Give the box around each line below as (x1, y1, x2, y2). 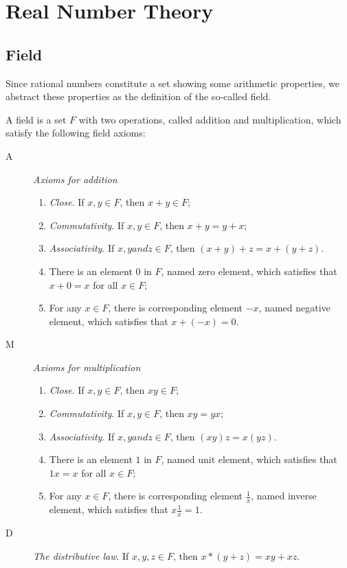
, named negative (258, 300, 331, 315)
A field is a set (5, 112, 67, 126)
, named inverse (251, 488, 317, 503)
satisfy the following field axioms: (5, 126, 146, 140)
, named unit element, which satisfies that (161, 452, 337, 466)
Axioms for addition (33, 171, 117, 186)
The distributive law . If (33, 548, 129, 563)
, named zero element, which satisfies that (161, 263, 337, 278)
